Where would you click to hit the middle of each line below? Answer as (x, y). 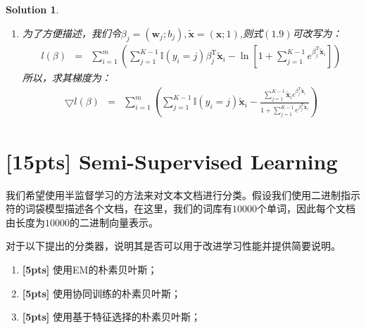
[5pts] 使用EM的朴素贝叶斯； (90, 269)
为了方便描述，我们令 (71, 33)
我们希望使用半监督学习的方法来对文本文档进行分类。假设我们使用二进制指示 (183, 194)
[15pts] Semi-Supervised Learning (172, 161)
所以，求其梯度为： (67, 78)
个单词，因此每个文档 (306, 208)
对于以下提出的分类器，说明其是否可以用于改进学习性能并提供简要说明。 (173, 246)
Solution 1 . (32, 9)
